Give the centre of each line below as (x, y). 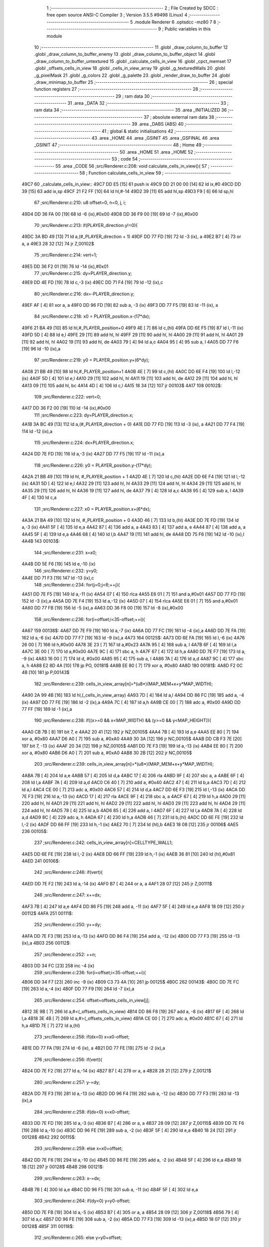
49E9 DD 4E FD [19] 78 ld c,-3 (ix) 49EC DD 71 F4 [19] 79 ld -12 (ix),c (92, 282)
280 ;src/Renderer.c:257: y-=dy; (67, 1082)
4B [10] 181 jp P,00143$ (46, 672)
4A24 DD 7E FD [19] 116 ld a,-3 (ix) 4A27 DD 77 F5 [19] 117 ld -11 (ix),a (93, 454)
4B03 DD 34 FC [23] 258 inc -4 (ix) (58, 966)
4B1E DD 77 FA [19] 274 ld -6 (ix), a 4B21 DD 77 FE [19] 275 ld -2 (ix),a (93, 1048)
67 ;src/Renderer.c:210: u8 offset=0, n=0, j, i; (80, 203)
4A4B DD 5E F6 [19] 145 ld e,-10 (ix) (59, 564)
